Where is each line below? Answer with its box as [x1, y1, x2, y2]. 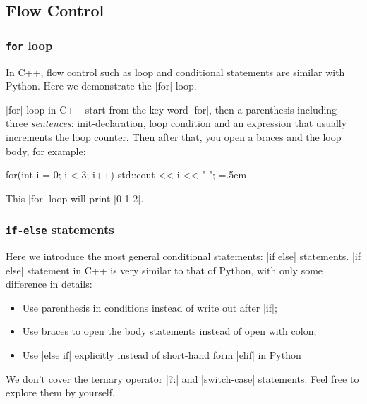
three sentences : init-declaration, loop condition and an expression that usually [6, 116, 347, 130]
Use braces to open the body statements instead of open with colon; [22, 324, 317, 338]
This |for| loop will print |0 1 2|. [6, 190, 144, 205]
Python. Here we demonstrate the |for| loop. [6, 78, 197, 93]
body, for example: [6, 143, 86, 158]
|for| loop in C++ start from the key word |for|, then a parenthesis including [6, 102, 337, 116]
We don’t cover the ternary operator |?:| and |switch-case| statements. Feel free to [6, 371, 359, 386]
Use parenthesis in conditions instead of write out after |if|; [22, 300, 277, 314]
